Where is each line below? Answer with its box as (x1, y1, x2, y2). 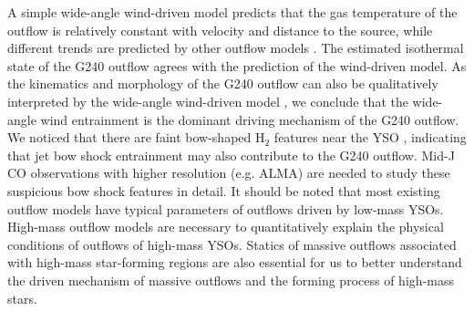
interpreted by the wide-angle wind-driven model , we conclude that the (7, 91, 408, 110)
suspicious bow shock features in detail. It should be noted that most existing (7, 181, 440, 200)
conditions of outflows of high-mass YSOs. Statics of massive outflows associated (7, 234, 457, 254)
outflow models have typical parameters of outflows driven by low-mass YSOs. (7, 199, 444, 218)
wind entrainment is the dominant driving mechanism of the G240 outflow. (40, 109, 459, 129)
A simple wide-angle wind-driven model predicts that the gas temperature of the (7, 3, 458, 21)
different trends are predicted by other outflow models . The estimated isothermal (7, 38, 464, 57)
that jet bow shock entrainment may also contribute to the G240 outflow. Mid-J (7, 145, 455, 164)
